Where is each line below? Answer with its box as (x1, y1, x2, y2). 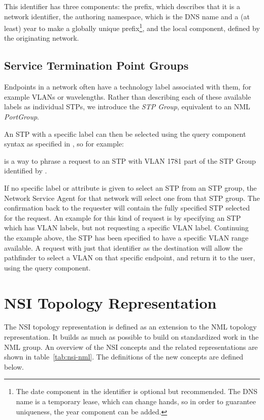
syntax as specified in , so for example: (4, 138, 124, 149)
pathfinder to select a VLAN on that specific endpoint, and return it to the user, (4, 252, 255, 263)
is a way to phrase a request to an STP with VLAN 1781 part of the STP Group (4, 155, 256, 166)
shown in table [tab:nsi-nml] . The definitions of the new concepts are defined (4, 351, 243, 362)
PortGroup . (4, 111, 39, 122)
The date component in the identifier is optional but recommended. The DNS (16, 386, 257, 397)
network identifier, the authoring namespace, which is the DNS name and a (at (4, 11, 250, 21)
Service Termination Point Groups (4, 57, 189, 73)
